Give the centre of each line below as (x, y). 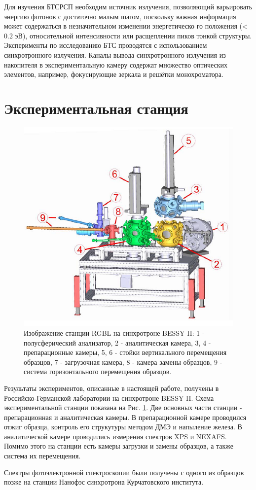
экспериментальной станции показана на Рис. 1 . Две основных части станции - (123, 407)
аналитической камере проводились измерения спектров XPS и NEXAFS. (115, 436)
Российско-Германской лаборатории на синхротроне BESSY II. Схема (109, 398)
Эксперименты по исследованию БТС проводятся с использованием (106, 45)
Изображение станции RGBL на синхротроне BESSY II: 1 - (114, 332)
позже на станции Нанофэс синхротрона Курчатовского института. (104, 482)
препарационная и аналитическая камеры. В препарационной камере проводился (125, 417)
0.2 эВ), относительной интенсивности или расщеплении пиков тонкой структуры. (128, 35)
